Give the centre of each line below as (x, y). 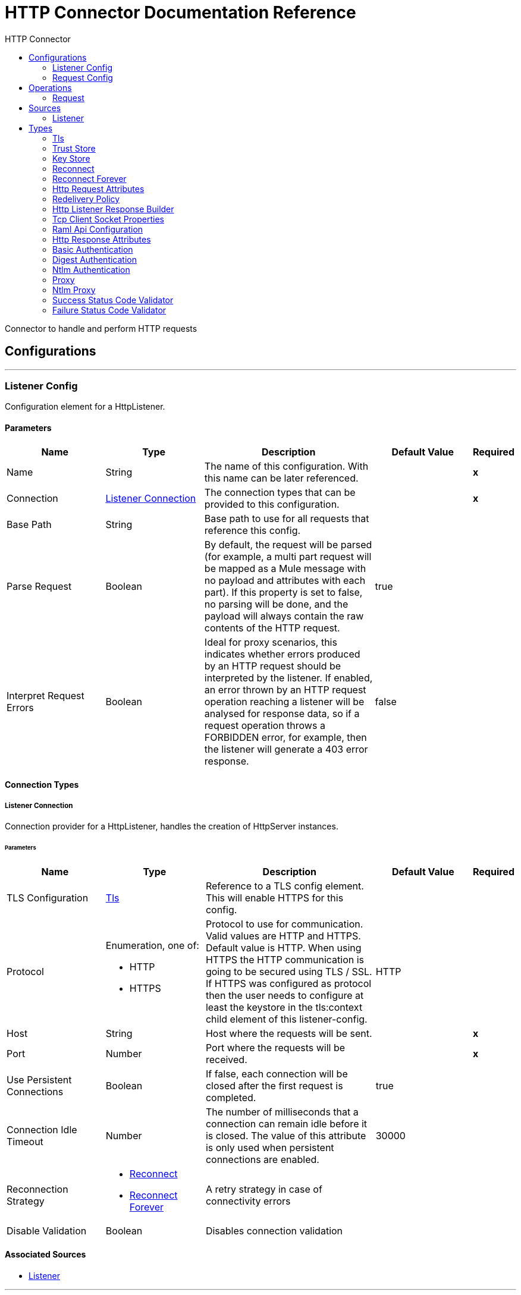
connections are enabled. (262, 1159)
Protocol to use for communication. (284, 924)
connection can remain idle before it (286, 1123)
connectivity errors (248, 1201)
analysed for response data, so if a (282, 713)
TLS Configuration (48, 898)
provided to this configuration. (272, 504)
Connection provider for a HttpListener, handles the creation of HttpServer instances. (172, 826)
